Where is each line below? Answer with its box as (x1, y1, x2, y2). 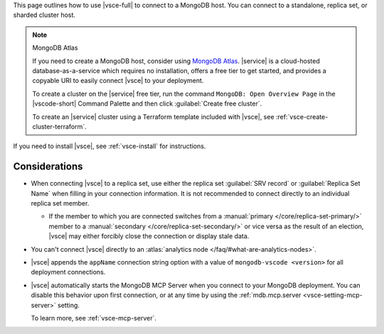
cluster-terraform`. (32, 122, 87, 130)
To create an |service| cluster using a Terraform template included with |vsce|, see (32, 112, 274, 121)
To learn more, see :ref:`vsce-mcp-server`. (31, 313, 156, 322)
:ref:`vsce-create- (275, 112, 329, 121)
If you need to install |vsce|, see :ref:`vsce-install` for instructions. (13, 142, 206, 150)
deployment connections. (31, 268, 106, 277)
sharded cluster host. (13, 11, 76, 19)
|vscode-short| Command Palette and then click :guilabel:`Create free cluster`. (32, 99, 262, 108)
